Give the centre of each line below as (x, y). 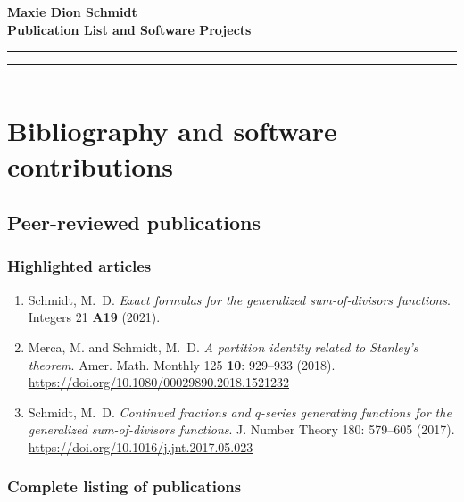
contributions (91, 165)
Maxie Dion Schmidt (72, 12)
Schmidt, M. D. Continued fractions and (139, 411)
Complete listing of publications (124, 486)
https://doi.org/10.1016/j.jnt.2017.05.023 (141, 446)
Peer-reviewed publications (134, 222)
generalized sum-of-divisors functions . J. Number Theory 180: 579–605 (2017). (241, 429)
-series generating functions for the (356, 411)
